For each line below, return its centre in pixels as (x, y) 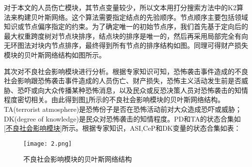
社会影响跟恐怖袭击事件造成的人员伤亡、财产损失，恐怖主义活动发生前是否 (123, 81)
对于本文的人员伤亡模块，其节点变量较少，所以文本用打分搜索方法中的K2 (120, 7)
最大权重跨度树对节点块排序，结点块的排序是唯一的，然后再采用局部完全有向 (126, 36)
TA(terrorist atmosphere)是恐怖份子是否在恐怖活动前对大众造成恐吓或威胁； (123, 109)
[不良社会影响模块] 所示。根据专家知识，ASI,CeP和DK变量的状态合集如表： (122, 128)
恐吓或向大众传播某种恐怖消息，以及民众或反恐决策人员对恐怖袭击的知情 (133, 90)
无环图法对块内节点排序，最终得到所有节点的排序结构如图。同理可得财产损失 (126, 45)
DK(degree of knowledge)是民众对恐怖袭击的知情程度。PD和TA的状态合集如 (122, 118)
